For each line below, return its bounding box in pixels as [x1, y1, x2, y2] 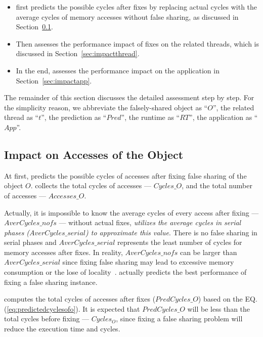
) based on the [198, 293, 243, 304]
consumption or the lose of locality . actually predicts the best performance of [4, 267, 247, 277]
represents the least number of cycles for [117, 237, 242, 247]
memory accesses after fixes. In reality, [4, 246, 123, 257]
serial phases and [4, 237, 57, 247]
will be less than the [187, 303, 250, 314]
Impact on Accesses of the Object [4, 146, 184, 162]
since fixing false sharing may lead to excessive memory [62, 257, 234, 267]
